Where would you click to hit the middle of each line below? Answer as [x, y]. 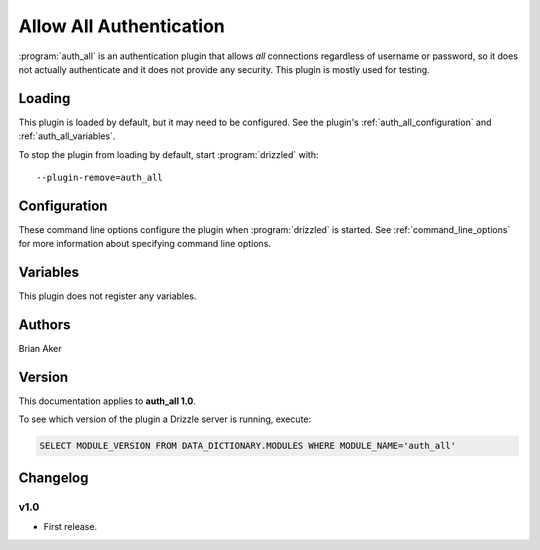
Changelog [53, 477]
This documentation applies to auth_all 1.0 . [107, 401]
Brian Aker [40, 349]
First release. [70, 527]
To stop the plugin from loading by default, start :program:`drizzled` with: [168, 154]
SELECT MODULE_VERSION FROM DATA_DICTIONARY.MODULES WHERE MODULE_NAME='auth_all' [248, 446]
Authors [44, 325]
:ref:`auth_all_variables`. [67, 136]
